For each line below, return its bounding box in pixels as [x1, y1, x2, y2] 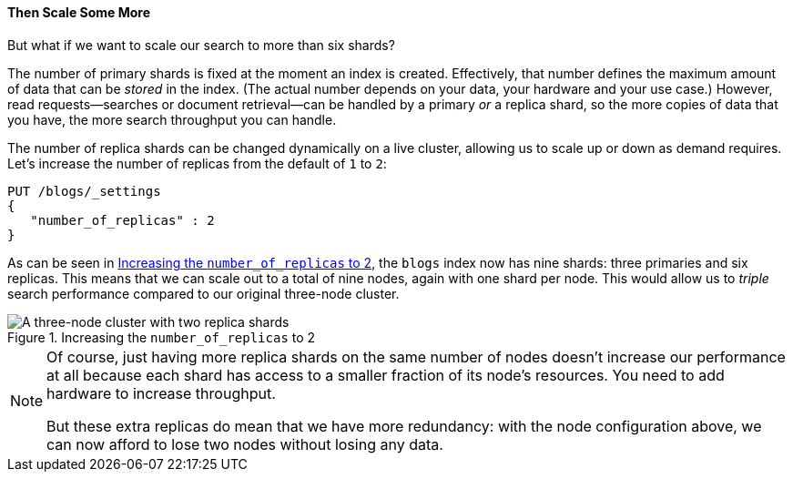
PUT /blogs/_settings [7, 183, 161, 199]
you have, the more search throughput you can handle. [7, 111, 337, 127]
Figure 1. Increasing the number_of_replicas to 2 [7, 329, 316, 345]
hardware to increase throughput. [46, 383, 276, 403]
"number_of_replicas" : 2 [30, 212, 215, 228]
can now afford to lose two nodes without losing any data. [46, 434, 443, 454]
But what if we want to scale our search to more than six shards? [7, 36, 395, 53]
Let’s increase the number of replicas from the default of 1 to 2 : [7, 155, 387, 171]
